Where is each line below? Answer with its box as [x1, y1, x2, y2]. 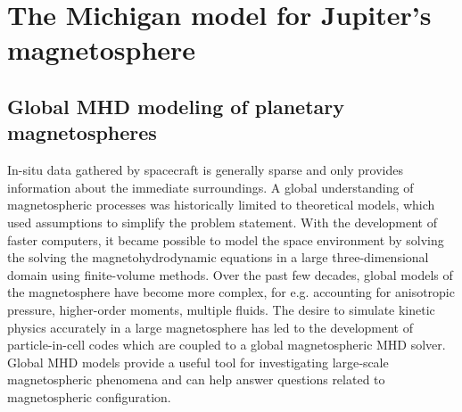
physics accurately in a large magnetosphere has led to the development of [7, 317, 413, 336]
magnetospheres [7, 119, 157, 146]
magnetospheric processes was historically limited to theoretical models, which [7, 195, 435, 214]
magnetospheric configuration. [7, 387, 171, 406]
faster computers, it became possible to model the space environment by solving [7, 230, 444, 249]
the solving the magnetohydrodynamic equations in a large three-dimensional [7, 248, 429, 267]
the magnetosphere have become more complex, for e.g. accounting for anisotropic [7, 283, 455, 301]
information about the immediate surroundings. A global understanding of [7, 177, 414, 196]
